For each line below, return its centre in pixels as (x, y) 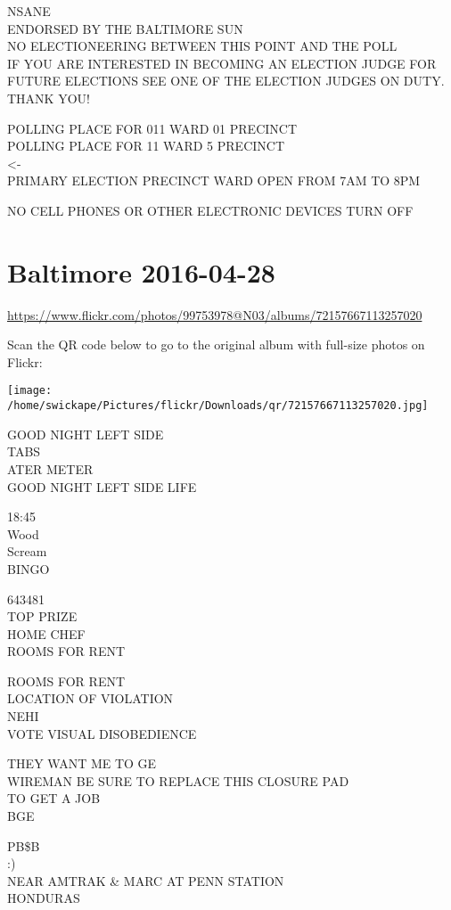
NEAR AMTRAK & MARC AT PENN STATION (146, 880)
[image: (30, 391)
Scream (27, 551)
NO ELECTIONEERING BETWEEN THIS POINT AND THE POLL (202, 46)
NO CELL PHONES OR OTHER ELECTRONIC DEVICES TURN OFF (210, 210)
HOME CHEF (46, 633)
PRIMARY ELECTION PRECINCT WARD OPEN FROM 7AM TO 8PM (214, 180)
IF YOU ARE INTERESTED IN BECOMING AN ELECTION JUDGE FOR (222, 63)
